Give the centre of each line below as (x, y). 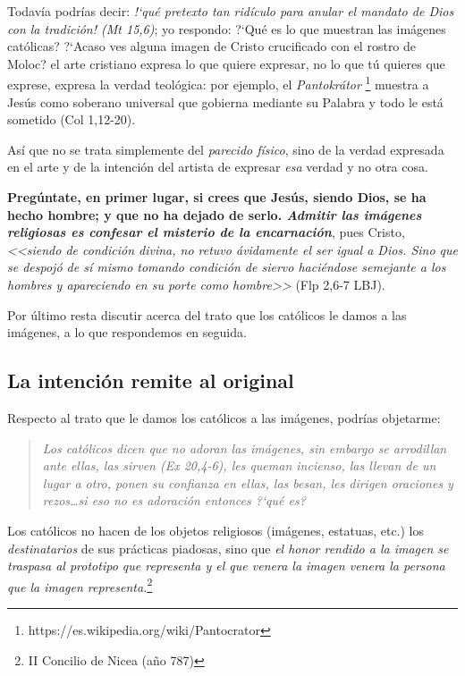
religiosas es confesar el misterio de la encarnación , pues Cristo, (206, 232)
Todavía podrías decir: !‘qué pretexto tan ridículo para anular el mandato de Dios (231, 11)
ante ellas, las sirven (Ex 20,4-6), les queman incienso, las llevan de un (239, 465)
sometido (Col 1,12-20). (72, 119)
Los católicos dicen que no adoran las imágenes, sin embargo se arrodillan (245, 448)
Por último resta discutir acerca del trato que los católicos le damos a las (207, 314)
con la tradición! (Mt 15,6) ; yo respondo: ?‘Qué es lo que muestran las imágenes (227, 28)
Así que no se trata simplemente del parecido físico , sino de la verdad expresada (226, 149)
